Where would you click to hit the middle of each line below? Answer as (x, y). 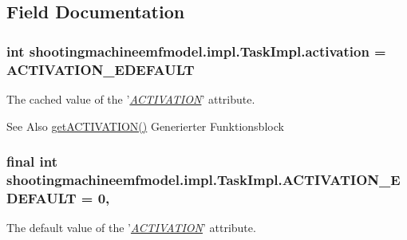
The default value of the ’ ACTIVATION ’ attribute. (131, 228)
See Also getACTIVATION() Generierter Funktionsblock (145, 126)
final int (32, 161)
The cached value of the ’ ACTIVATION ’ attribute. (131, 98)
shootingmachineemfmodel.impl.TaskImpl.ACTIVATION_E (203, 179)
